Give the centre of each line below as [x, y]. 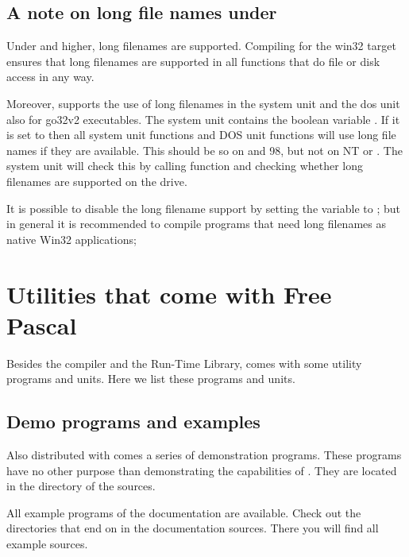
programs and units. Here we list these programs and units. [151, 379]
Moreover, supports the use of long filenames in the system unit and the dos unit [203, 103]
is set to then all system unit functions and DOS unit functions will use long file [201, 135]
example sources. [47, 543]
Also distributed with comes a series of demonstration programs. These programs [204, 455]
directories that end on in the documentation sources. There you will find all [193, 528]
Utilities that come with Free [169, 294]
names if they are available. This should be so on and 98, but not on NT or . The [204, 150]
